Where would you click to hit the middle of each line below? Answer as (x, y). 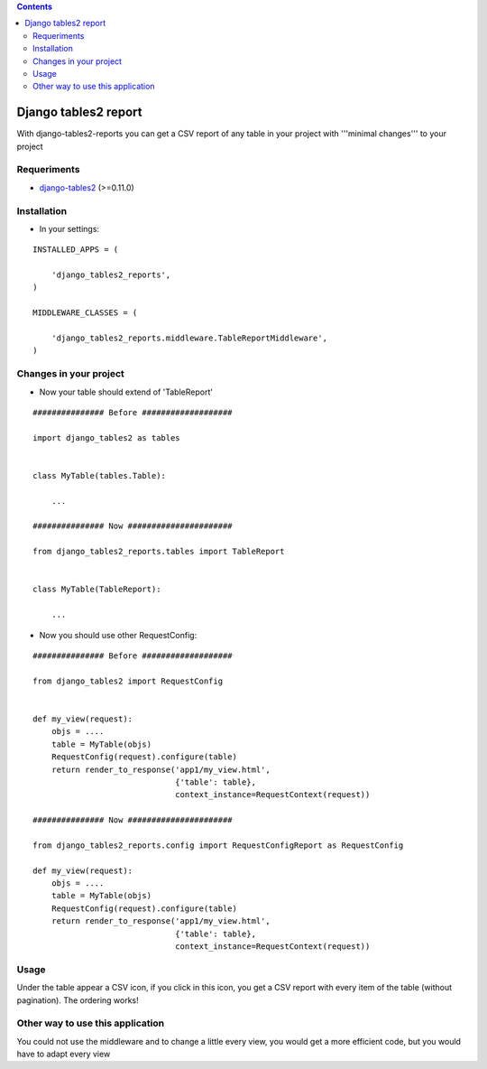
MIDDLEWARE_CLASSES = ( (85, 313)
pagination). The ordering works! (78, 1000)
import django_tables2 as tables (106, 437)
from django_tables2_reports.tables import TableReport (159, 552)
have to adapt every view (64, 1054)
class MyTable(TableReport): (97, 590)
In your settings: (69, 228)
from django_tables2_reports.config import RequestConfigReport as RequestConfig (218, 845)
